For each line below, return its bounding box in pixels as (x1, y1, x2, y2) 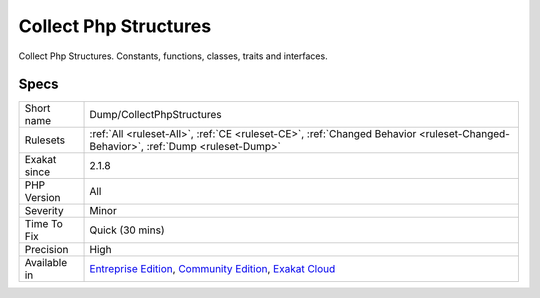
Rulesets (24, 133, 65, 147)
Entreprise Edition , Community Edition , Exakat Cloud (89, 262, 336, 276)
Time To (24, 217, 64, 231)
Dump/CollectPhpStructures (89, 108, 222, 122)
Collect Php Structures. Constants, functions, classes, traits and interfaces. (18, 50, 329, 62)
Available (24, 256, 68, 270)
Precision (24, 243, 69, 257)
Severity (24, 204, 64, 218)
